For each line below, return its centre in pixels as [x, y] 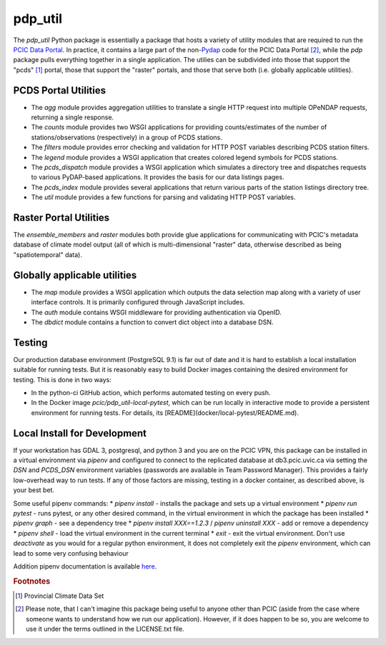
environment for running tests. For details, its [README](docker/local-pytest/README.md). [165, 412]
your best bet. [34, 490]
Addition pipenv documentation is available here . [85, 566]
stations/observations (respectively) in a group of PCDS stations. [127, 137]
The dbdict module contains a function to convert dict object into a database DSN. [152, 322]
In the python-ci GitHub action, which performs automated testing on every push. [151, 392]
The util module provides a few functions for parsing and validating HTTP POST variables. [163, 197]
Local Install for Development [80, 433]
